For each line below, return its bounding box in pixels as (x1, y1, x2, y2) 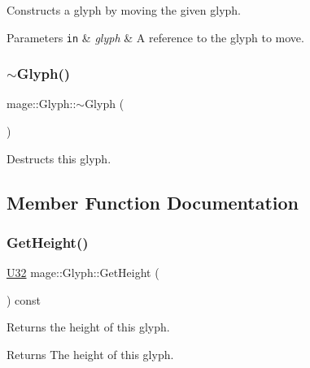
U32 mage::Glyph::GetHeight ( (7, 264, 159, 281)
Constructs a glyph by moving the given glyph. (7, 2, 241, 18)
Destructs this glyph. (7, 149, 111, 167)
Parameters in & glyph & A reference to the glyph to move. (7, 28, 304, 45)
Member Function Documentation (7, 189, 299, 214)
